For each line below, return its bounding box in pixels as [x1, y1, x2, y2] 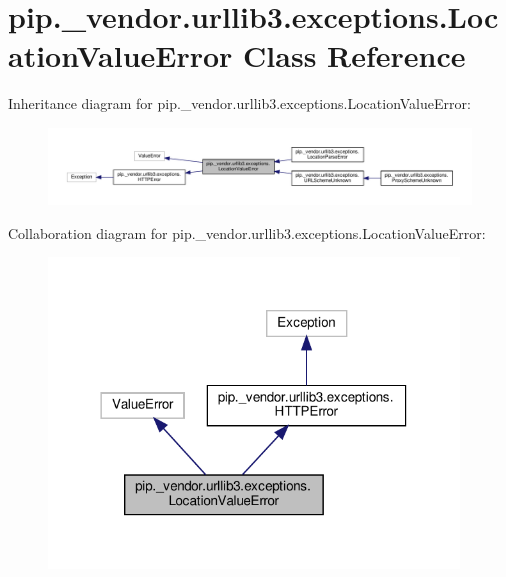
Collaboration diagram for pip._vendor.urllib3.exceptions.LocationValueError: [8, 222, 486, 243]
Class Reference [243, 35, 466, 76]
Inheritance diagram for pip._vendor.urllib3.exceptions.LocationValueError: [8, 93, 471, 114]
